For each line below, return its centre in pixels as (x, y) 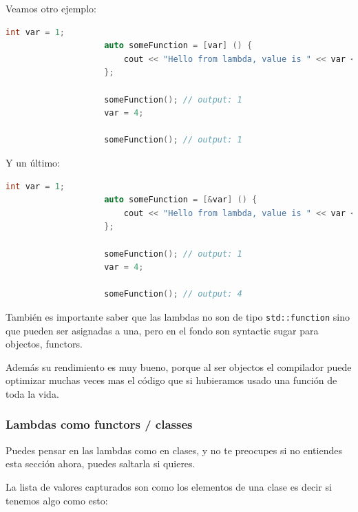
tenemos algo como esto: (57, 500)
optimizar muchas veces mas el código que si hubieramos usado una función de (171, 380)
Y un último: (33, 162)
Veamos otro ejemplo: (51, 8)
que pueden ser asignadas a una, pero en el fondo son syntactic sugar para (162, 330)
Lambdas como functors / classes (99, 424)
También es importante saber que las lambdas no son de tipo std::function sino (178, 316)
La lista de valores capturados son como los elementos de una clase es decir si (169, 486)
